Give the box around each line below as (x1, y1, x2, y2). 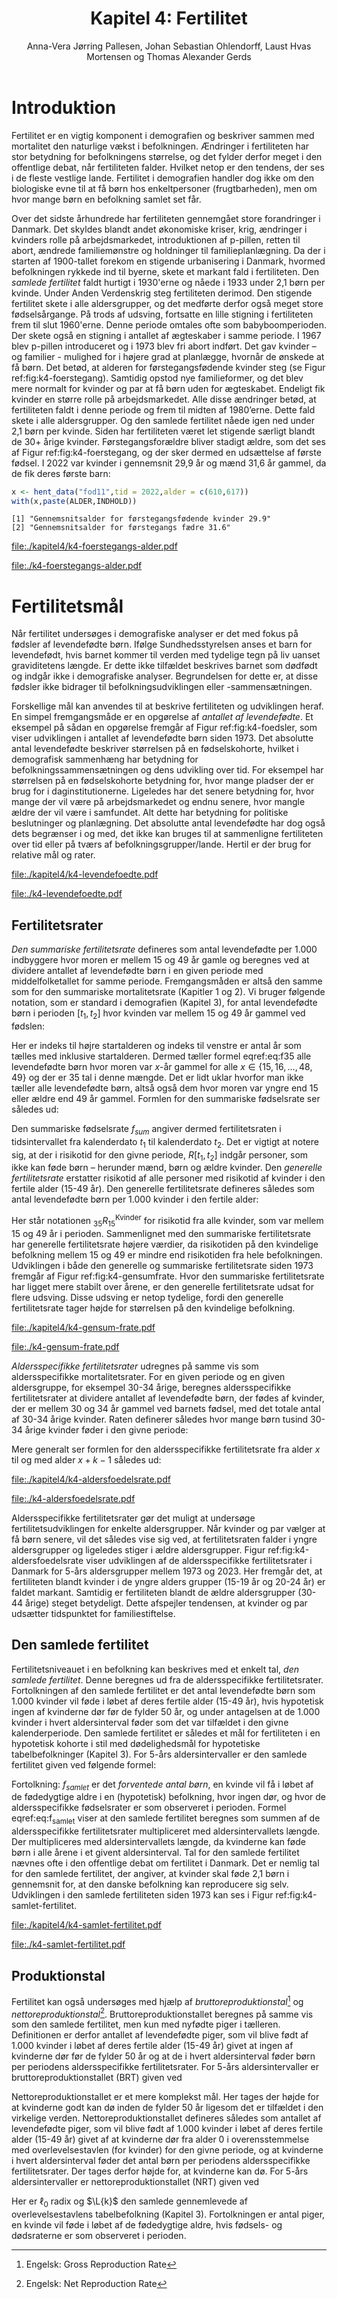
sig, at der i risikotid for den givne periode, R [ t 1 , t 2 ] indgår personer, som (11, 1148, 309, 1163)
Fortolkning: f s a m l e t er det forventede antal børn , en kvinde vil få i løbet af (11, 1778, 314, 1792)
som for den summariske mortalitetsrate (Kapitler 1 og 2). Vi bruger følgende (11, 986, 326, 998)
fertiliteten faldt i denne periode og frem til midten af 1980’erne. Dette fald (11, 403, 316, 416)
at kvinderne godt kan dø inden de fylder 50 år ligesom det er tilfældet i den (11, 2102, 324, 2114)
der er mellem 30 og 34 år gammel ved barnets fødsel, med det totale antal (11, 1402, 321, 1414)
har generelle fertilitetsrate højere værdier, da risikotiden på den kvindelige (11, 1238, 319, 1250)
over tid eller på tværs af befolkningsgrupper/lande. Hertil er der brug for (11, 838, 312, 851)
